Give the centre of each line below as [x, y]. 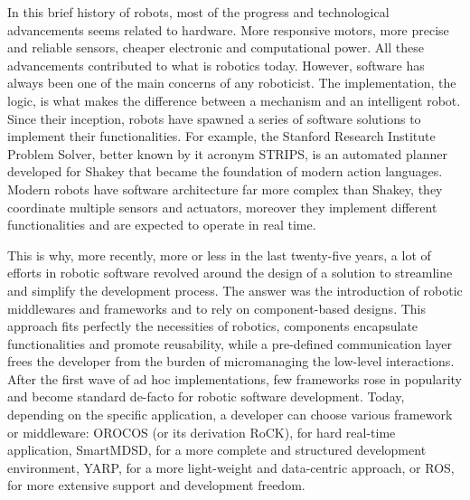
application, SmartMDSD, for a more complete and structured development [217, 450]
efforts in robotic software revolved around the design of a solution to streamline [230, 273]
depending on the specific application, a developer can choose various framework [230, 415]
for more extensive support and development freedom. [156, 485]
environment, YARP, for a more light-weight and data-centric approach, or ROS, [231, 467]
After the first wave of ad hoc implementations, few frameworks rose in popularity [235, 378]
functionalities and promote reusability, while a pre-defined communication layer [230, 343]
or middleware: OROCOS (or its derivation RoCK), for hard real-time [202, 432]
